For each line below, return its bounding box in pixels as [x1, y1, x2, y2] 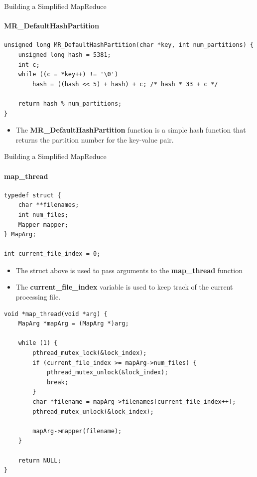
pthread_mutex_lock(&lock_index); [32, 349, 147, 357]
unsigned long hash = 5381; [18, 51, 111, 58]
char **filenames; [18, 201, 79, 209]
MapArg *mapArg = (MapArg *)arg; [18, 320, 129, 327]
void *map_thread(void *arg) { [4, 310, 108, 318]
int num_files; [18, 211, 68, 218]
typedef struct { [4, 191, 61, 199]
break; [46, 378, 68, 386]
